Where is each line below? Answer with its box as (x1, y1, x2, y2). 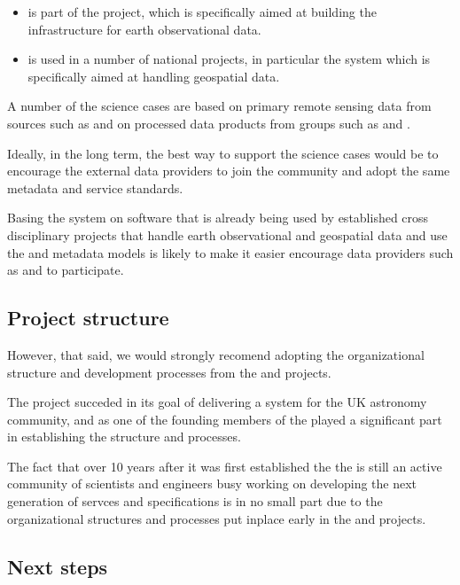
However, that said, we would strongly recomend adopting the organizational (7, 345, 425, 363)
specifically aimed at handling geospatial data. (27, 66, 280, 85)
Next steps (7, 552, 108, 580)
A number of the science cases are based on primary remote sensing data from (7, 97, 432, 115)
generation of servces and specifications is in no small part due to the (7, 492, 383, 511)
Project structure (7, 304, 169, 331)
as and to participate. (7, 261, 124, 279)
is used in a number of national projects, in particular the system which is (27, 50, 431, 68)
